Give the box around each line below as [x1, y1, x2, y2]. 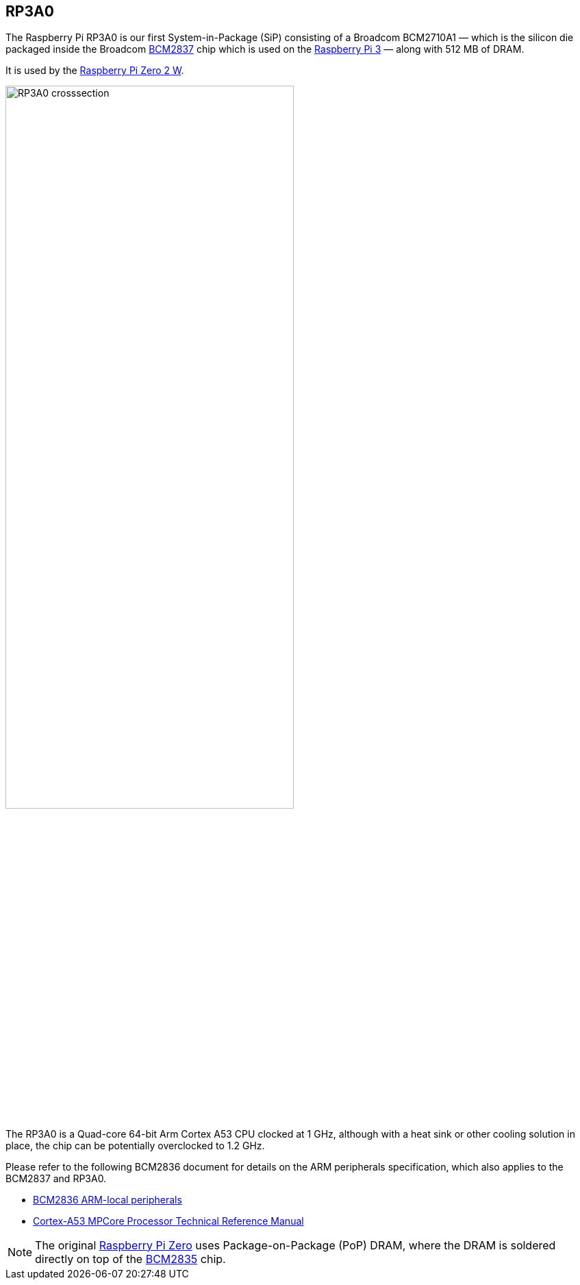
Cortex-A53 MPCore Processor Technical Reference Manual [33, 1214, 304, 1227]
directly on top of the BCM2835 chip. [35, 1251, 226, 1266]
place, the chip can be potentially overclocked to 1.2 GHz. [5, 1139, 265, 1151]
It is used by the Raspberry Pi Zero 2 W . [5, 64, 184, 77]
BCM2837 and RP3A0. [5, 1172, 107, 1184]
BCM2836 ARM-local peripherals [33, 1193, 182, 1206]
